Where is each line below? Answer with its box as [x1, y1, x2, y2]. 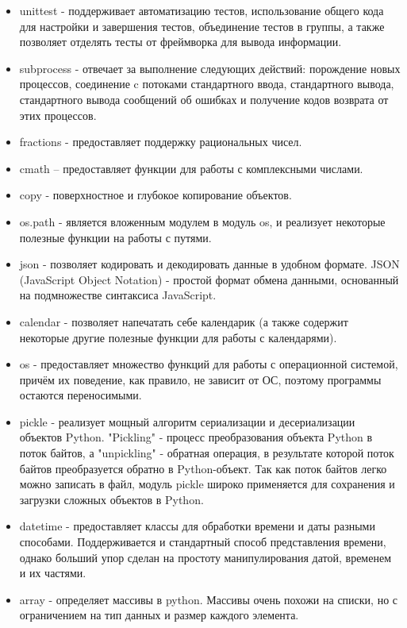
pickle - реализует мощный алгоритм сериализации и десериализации [19, 413, 355, 430]
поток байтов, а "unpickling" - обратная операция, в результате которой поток [19, 445, 394, 461]
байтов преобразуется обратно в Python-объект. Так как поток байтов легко [19, 460, 387, 476]
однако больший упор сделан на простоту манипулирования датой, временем [19, 549, 391, 565]
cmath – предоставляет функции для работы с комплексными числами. [19, 160, 363, 176]
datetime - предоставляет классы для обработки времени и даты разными [19, 518, 375, 534]
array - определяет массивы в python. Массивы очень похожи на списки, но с [19, 591, 398, 607]
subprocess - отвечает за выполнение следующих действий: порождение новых [19, 60, 401, 76]
